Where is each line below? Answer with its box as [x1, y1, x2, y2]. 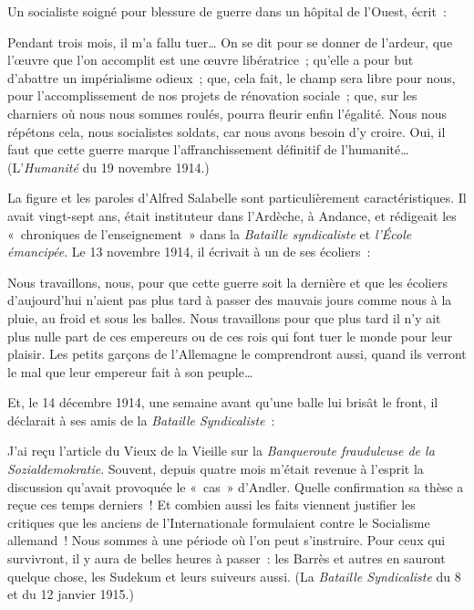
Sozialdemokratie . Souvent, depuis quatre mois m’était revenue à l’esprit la [7, 459, 424, 479]
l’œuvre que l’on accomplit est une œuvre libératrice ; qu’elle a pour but [7, 50, 414, 69]
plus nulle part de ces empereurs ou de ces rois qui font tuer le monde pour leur [7, 326, 453, 345]
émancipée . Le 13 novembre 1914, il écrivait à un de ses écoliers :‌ [7, 242, 371, 261]
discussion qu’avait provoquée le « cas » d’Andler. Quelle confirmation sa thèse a [7, 477, 464, 496]
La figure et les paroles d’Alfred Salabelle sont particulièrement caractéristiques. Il [7, 188, 467, 207]
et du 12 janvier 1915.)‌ [7, 584, 134, 604]
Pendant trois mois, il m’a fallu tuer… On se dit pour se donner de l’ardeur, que [7, 32, 453, 51]
